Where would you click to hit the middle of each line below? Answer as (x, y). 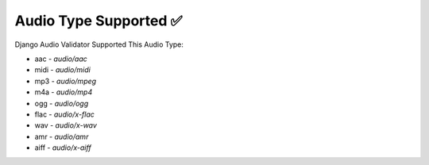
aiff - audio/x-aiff (63, 148)
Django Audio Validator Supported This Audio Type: (99, 44)
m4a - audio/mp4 (64, 92)
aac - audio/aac (61, 59)
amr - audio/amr (62, 136)
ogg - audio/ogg (62, 103)
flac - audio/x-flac (65, 114)
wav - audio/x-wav (66, 125)
